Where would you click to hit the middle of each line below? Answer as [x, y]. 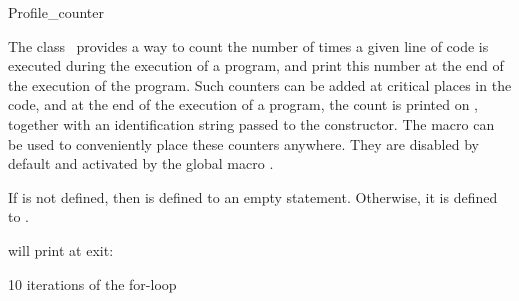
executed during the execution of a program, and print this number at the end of [256, 65]
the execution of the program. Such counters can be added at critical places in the [260, 84]
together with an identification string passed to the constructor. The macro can [251, 123]
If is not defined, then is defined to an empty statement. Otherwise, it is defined [253, 196]
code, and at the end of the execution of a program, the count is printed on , [243, 104]
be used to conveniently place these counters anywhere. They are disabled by [243, 143]
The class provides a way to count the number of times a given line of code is [248, 45]
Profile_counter [56, 12]
